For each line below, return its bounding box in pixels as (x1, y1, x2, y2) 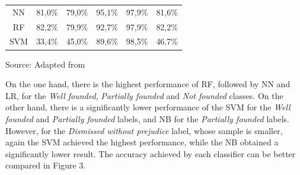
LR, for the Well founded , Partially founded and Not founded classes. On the (5, 89, 283, 101)
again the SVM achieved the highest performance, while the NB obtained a (5, 136, 279, 148)
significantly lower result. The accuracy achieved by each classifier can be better (5, 147, 296, 160)
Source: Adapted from (5, 58, 85, 70)
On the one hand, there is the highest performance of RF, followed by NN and (5, 78, 291, 90)
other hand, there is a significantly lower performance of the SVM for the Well (5, 101, 291, 113)
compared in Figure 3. (5, 159, 86, 171)
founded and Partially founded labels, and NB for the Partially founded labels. (5, 112, 289, 125)
